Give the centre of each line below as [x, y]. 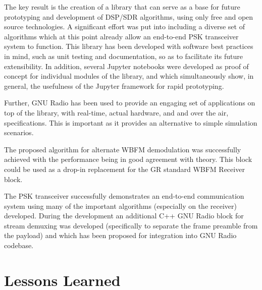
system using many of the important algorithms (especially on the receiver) [120, 206]
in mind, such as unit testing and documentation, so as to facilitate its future [124, 56]
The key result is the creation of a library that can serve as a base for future [122, 7]
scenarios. [19, 132]
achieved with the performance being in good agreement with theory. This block [128, 159]
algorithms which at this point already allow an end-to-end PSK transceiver [121, 36]
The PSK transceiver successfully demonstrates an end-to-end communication [124, 196]
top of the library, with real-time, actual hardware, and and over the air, [116, 112]
